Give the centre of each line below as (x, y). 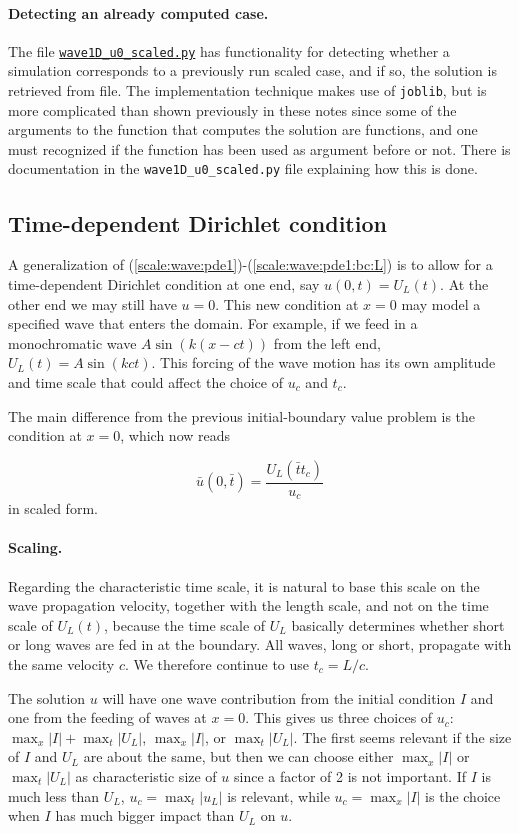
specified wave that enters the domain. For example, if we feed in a (213, 323)
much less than (54, 795)
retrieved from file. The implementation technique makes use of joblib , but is (247, 90)
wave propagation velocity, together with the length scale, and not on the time (248, 605)
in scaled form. (53, 508)
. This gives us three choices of (339, 717)
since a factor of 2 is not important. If (349, 775)
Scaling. (35, 547)
